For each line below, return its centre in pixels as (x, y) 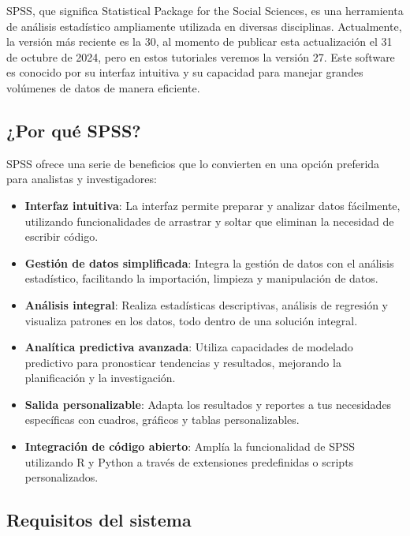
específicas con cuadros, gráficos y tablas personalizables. (162, 420)
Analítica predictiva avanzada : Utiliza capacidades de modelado (189, 347)
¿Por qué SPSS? (74, 130)
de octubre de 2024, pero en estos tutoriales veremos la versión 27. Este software (201, 56)
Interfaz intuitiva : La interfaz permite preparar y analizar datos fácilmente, (212, 205)
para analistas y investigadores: (82, 179)
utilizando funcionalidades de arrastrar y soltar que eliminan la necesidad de (209, 221)
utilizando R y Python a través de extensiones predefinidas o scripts (189, 461)
